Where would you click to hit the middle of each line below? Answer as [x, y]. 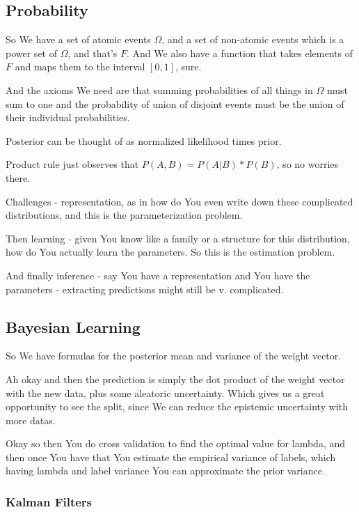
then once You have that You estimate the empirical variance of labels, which [171, 457]
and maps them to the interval [80, 67]
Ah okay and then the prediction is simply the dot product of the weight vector [175, 379]
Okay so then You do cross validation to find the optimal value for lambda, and [176, 443]
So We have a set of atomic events [78, 39]
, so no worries [308, 164]
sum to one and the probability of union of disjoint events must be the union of [175, 103]
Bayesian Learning [73, 326]
